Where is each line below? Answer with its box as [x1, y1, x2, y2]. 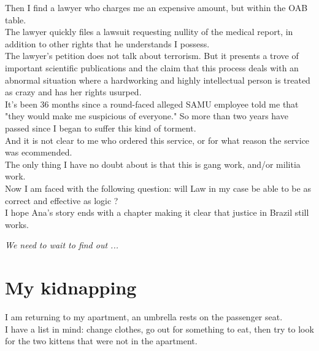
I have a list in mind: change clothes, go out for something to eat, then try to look [5, 322, 314, 335]
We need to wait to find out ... [5, 239, 119, 251]
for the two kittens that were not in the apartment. [5, 334, 198, 347]
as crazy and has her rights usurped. [5, 85, 142, 98]
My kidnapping [5, 275, 137, 300]
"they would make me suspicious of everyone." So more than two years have [5, 109, 288, 122]
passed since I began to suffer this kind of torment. [5, 121, 196, 134]
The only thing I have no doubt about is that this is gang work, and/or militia [5, 157, 301, 170]
